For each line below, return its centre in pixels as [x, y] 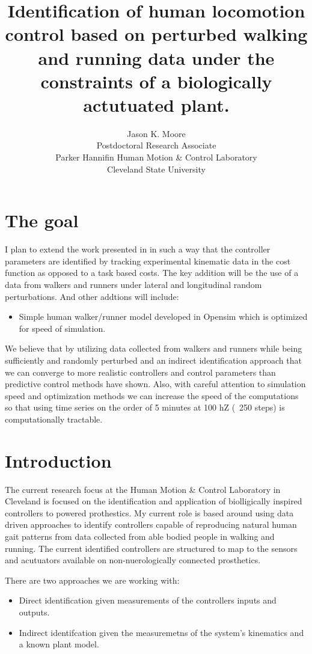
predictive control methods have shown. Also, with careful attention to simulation [155, 384]
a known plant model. [59, 644]
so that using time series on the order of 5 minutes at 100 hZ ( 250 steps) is [145, 407]
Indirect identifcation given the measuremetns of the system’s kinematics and [161, 632]
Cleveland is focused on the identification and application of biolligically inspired [154, 501]
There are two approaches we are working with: [92, 580]
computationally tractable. [54, 419]
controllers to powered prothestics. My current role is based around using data [149, 512]
